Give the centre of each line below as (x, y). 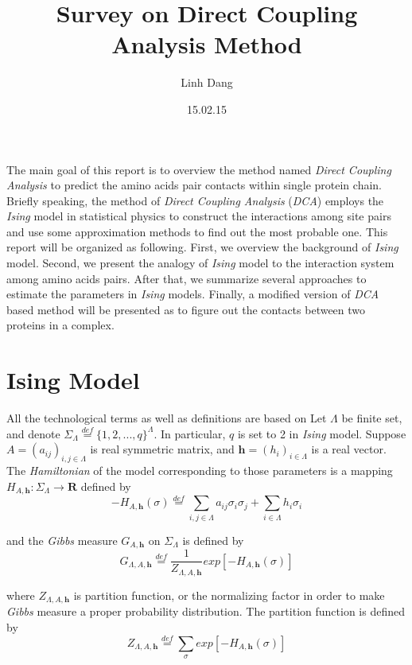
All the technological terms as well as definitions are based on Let (167, 418)
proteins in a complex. (60, 325)
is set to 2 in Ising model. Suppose (322, 433)
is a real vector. (349, 449)
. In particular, (190, 433)
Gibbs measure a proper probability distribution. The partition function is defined (206, 611)
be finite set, (372, 418)
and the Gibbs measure (62, 540)
